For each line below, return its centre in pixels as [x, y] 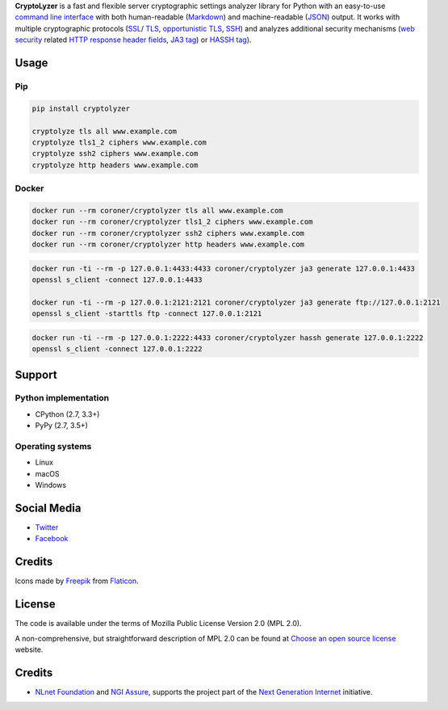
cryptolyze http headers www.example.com [115, 165]
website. [29, 649]
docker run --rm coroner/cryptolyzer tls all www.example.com [157, 210]
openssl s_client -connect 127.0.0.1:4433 [117, 279]
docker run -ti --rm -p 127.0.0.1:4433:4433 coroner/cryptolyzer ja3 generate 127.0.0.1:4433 [224, 268]
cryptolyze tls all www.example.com [105, 131]
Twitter [47, 527]
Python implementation [62, 398]
